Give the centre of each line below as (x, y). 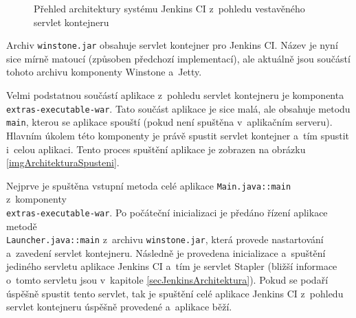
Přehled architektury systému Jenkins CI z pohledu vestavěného (169, 8)
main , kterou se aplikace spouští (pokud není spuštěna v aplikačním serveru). (169, 122)
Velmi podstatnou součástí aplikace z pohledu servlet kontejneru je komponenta (175, 95)
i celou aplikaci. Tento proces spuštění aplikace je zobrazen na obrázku (156, 149)
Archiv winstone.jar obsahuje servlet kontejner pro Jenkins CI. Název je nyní (172, 45)
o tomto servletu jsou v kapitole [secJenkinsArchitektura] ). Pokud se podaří (167, 280)
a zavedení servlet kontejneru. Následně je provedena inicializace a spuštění (166, 252)
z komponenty (36, 199)
